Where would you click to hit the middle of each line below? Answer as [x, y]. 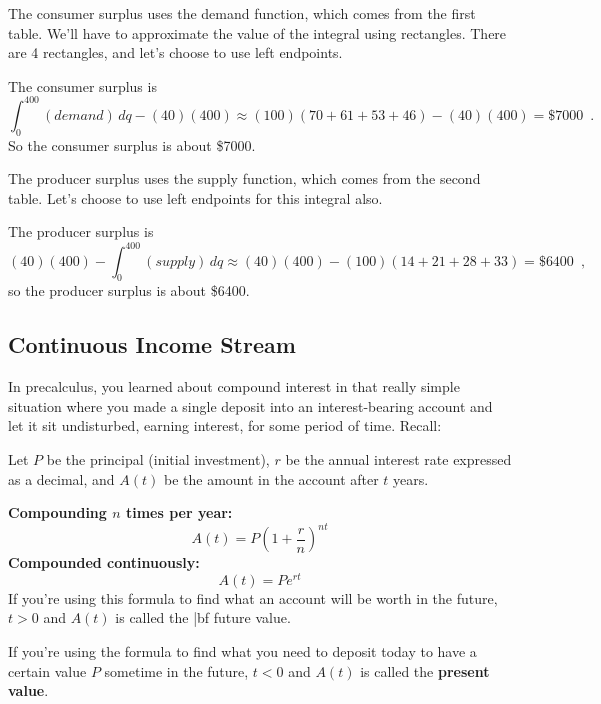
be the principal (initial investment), [158, 458]
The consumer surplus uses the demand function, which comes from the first [242, 13]
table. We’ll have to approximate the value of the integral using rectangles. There [257, 32]
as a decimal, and [61, 478]
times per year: [179, 512]
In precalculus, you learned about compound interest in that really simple [234, 386]
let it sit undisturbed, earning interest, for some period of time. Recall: [225, 425]
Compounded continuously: [104, 562]
